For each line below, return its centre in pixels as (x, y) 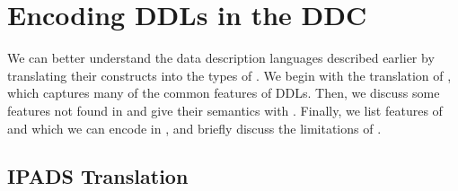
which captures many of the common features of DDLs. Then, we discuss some (224, 93)
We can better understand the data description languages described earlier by (221, 58)
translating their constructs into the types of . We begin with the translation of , (229, 75)
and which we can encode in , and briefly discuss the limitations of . (194, 128)
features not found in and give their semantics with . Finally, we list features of (225, 110)
